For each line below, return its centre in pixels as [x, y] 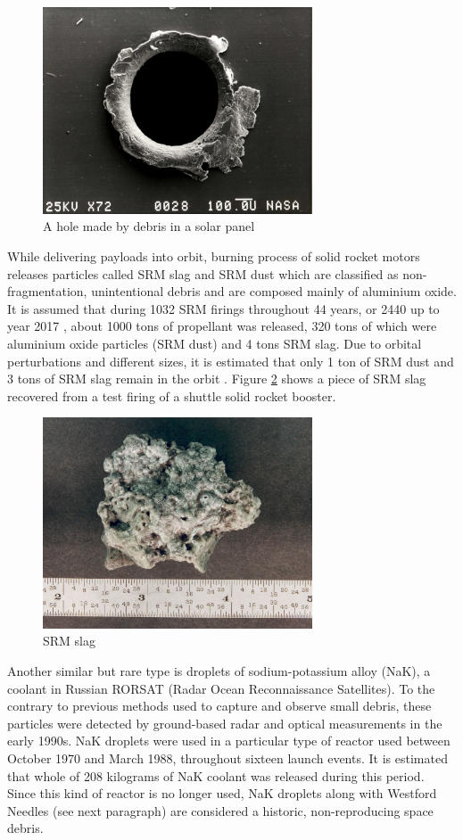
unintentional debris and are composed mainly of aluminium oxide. [274, 291]
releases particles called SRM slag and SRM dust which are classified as [203, 273]
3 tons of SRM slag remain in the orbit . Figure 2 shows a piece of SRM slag [217, 379]
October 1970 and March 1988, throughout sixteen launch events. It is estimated [227, 758]
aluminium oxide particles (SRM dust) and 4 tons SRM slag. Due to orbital [215, 343]
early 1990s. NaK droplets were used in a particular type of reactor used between [229, 741]
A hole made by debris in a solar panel [149, 226]
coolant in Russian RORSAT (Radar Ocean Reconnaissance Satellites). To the [221, 688]
